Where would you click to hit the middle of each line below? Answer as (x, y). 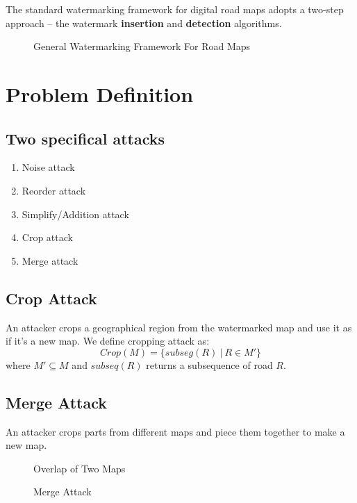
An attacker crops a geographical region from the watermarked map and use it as (179, 327)
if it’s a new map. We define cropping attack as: (108, 341)
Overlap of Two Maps (80, 468)
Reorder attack (54, 190)
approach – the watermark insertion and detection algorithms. (144, 23)
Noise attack (48, 167)
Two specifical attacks (85, 138)
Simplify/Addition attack (75, 214)
